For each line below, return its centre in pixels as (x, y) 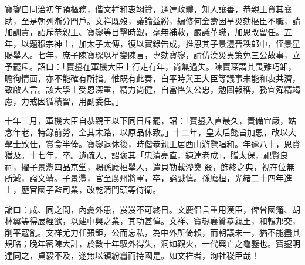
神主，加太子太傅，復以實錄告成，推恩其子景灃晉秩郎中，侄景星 (177, 43)
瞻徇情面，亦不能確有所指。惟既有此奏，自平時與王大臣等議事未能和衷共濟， (152, 78)
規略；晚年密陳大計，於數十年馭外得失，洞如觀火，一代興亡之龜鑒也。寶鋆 (148, 244)
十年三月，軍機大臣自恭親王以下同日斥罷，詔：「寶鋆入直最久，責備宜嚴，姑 (150, 120)
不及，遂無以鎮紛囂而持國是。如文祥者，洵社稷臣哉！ (156, 255)
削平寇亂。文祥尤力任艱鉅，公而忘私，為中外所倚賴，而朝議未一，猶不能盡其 (152, 232)
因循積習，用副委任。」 (80, 101)
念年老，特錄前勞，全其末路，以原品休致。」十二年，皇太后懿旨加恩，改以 (146, 132)
